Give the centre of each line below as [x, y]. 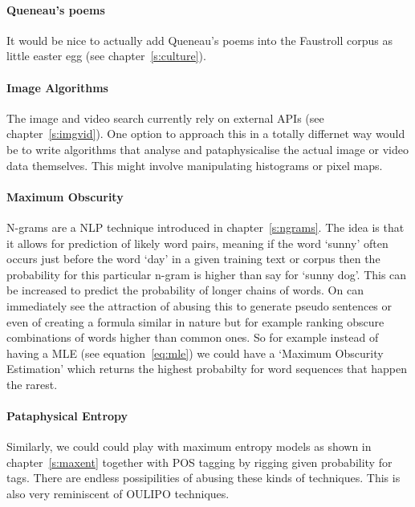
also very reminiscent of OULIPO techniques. [118, 494]
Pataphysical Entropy [67, 416]
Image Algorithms [57, 87]
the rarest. [32, 384]
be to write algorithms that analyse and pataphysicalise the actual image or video [207, 149]
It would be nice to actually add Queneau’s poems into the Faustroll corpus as [199, 40]
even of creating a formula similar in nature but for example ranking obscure [195, 321]
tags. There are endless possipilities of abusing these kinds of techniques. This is [203, 478]
